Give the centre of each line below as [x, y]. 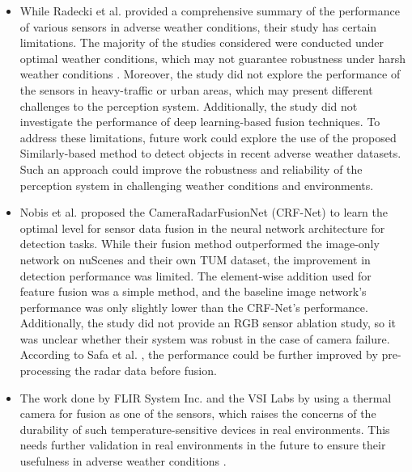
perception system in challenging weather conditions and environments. [197, 185]
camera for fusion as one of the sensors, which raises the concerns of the [198, 413]
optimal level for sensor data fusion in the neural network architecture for [202, 228]
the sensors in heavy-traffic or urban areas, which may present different [196, 89]
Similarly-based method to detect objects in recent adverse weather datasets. [210, 153]
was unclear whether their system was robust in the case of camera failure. [205, 338]
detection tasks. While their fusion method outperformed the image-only [200, 244]
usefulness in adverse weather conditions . [123, 461]
